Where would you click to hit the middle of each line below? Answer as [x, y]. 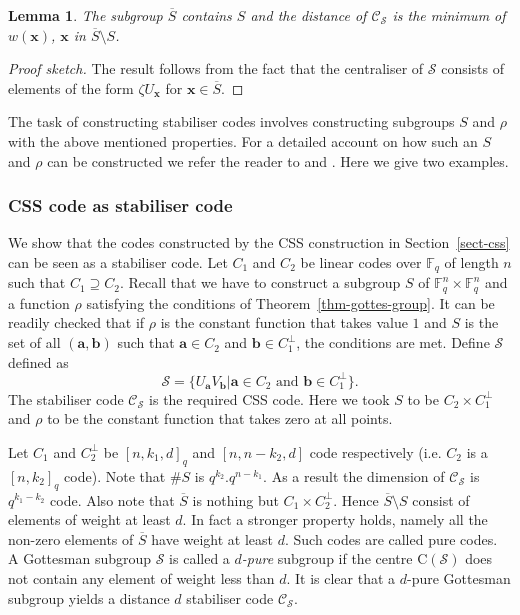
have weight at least [212, 538]
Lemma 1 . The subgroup [85, 15]
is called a [199, 558]
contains [206, 15]
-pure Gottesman [459, 577]
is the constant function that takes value [284, 322]
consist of [441, 499]
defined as [38, 361]
